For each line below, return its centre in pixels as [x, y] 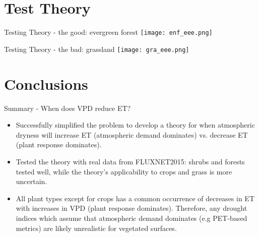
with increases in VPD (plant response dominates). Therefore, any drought [132, 208]
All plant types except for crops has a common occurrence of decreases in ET [135, 198]
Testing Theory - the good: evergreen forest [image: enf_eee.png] [108, 32]
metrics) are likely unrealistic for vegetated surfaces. [96, 228]
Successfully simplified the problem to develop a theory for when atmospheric [135, 125]
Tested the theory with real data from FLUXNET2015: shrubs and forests [130, 161]
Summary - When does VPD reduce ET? [68, 108]
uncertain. [31, 181]
